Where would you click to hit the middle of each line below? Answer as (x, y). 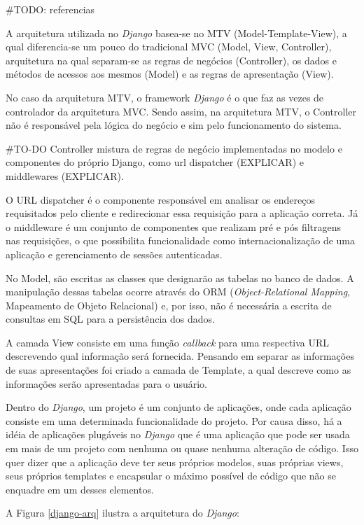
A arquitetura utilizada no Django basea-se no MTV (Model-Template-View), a (176, 33)
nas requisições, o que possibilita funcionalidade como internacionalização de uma (181, 240)
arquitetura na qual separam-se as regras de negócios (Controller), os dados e (171, 60)
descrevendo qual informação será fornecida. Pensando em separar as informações (180, 356)
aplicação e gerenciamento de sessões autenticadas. (114, 254)
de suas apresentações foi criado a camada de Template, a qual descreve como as (178, 370)
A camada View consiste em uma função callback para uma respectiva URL (168, 342)
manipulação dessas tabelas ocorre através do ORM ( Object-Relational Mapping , (178, 292)
